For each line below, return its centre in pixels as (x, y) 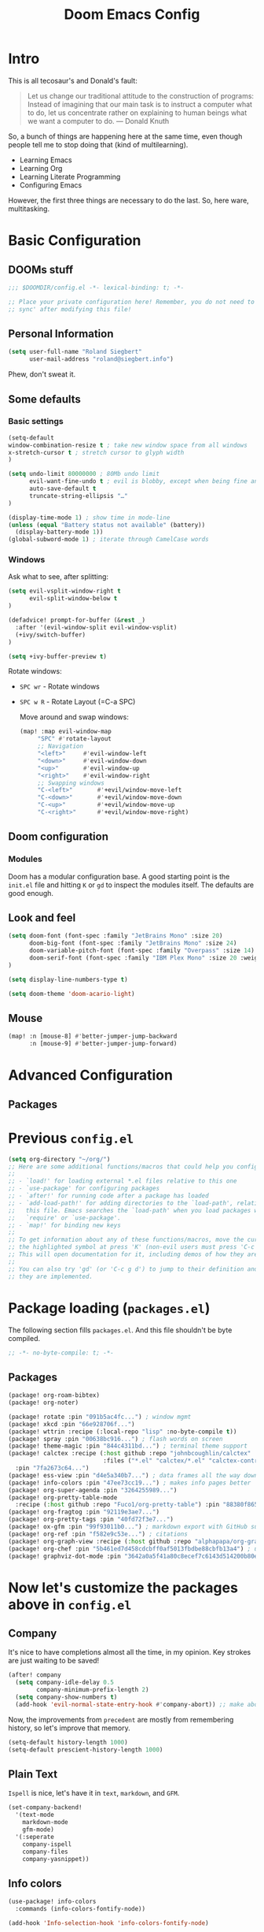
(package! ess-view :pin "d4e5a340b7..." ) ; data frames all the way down (133, 1475)
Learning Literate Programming (70, 176)
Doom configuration (58, 837)
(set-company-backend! (45, 1808)
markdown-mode (45, 1822)
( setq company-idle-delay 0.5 (64, 1683)
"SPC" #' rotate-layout (74, 739)
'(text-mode (35, 1815)
